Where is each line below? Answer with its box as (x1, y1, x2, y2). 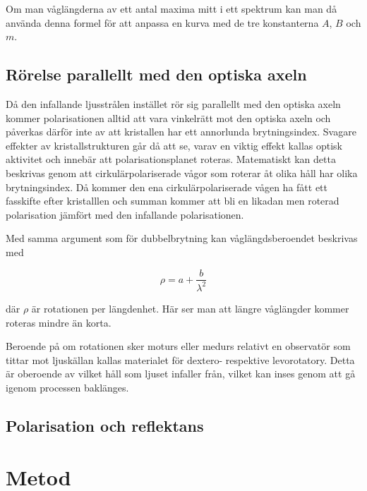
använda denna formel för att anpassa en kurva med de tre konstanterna (6, 15, 319, 30)
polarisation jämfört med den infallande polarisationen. (6, 207, 244, 222)
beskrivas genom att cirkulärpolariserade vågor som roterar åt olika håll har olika (6, 165, 358, 180)
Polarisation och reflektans (6, 414, 204, 436)
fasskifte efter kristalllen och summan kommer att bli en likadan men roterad (6, 193, 339, 208)
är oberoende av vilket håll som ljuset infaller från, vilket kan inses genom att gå (6, 366, 356, 381)
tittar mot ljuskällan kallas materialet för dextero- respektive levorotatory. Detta (6, 352, 355, 367)
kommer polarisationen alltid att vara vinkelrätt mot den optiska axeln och (6, 110, 331, 125)
